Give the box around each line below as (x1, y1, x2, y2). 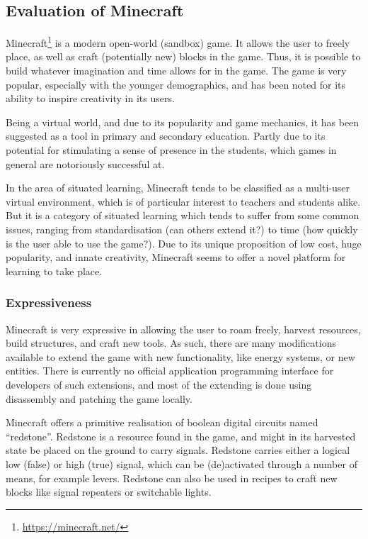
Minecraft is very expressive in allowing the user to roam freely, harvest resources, (6, 321, 361, 336)
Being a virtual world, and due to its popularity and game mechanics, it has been (6, 114, 360, 129)
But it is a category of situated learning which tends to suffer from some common (6, 208, 360, 223)
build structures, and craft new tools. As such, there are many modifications (6, 335, 336, 350)
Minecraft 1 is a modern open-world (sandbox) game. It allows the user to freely (6, 33, 350, 50)
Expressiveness (6, 294, 92, 311)
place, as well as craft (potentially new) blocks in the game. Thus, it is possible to (6, 49, 361, 64)
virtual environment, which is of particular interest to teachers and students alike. (6, 194, 361, 209)
